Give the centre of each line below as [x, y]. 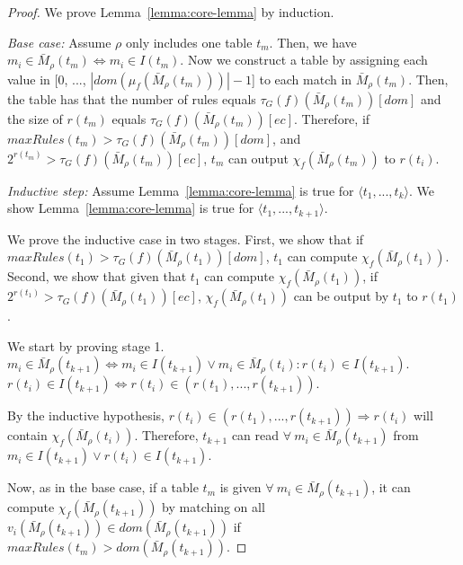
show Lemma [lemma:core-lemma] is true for [131, 208]
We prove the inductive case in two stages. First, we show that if [186, 238]
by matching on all [214, 507]
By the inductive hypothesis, [86, 415]
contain [27, 435]
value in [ [33, 79]
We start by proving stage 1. [86, 345]
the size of [35, 118]
